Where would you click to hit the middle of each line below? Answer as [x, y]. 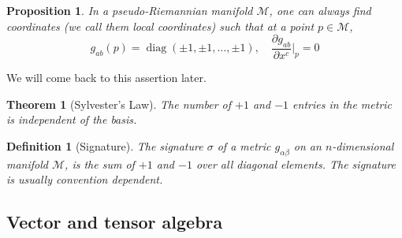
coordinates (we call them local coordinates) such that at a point [160, 26]
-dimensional [363, 145]
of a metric [244, 145]
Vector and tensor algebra [115, 222]
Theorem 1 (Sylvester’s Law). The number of [119, 104]
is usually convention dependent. [85, 179]
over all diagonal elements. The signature [296, 164]
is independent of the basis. [72, 119]
